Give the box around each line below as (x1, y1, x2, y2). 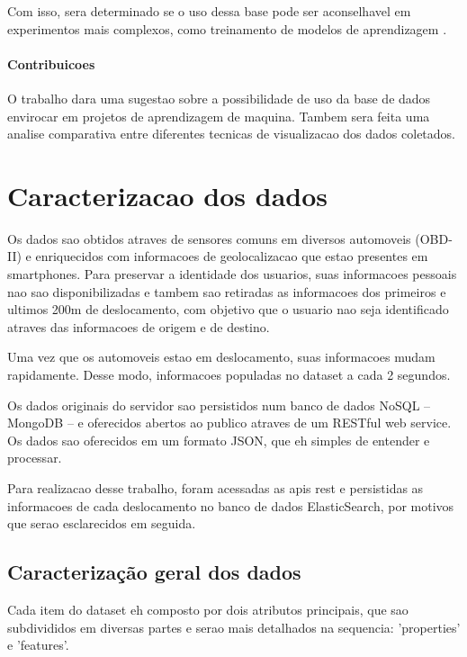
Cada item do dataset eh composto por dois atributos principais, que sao (7, 600, 409, 618)
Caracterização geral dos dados (7, 558, 301, 586)
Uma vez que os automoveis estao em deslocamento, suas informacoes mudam (7, 347, 436, 366)
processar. (7, 448, 62, 467)
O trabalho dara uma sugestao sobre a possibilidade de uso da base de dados (7, 88, 431, 107)
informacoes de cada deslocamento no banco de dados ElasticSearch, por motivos (7, 496, 454, 515)
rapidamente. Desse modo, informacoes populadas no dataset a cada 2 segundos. (7, 365, 451, 384)
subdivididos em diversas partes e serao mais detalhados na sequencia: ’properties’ (7, 617, 461, 636)
